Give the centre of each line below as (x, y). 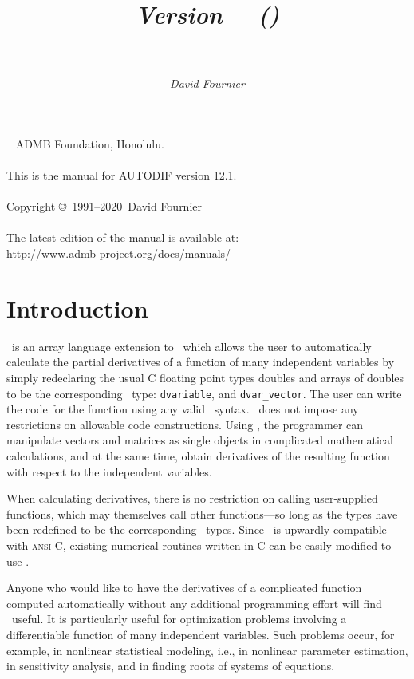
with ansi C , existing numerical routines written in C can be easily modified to (199, 545)
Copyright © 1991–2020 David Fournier (104, 206)
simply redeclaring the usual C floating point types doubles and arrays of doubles (205, 377)
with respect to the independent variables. (109, 471)
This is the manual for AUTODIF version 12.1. (122, 175)
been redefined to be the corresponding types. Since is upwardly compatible (197, 529)
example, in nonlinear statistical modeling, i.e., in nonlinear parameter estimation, (207, 650)
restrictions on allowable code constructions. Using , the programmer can (185, 424)
